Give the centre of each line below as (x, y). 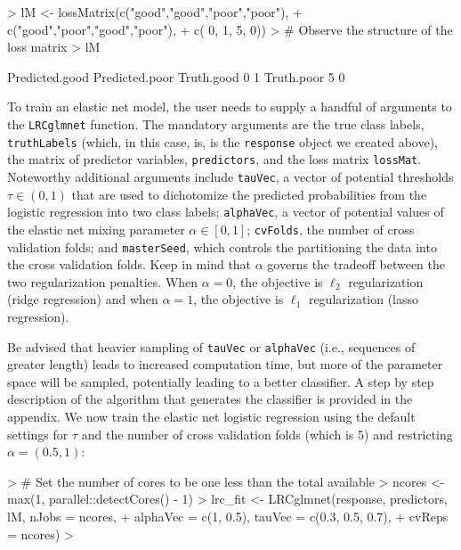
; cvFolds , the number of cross (331, 229)
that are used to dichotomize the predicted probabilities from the (249, 194)
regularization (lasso (364, 299)
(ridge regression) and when (83, 299)
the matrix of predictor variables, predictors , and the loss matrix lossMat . (214, 159)
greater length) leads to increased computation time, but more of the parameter (225, 364)
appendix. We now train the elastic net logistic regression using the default (211, 416)
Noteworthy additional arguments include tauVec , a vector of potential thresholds (230, 176)
